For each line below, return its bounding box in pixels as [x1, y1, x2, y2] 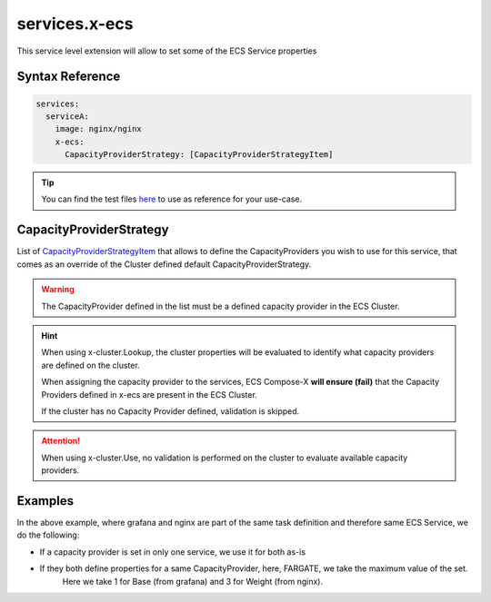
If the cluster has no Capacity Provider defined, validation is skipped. [41, 405, 300, 417]
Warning [41, 284, 75, 295]
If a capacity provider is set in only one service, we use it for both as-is [39, 546, 306, 558]
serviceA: [45, 111, 90, 122]
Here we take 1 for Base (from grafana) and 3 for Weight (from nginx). [62, 576, 323, 587]
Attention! [41, 436, 81, 447]
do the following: [16, 529, 80, 540]
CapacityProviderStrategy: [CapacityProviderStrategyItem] [65, 150, 334, 160]
